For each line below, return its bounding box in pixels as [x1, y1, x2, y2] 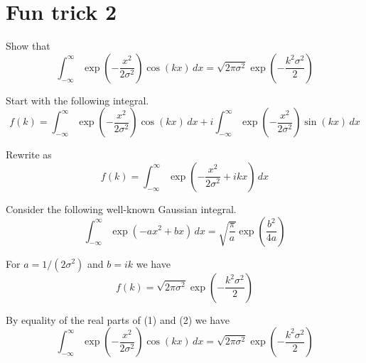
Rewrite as [6, 147, 52, 162]
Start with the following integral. [6, 92, 149, 107]
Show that [6, 38, 50, 53]
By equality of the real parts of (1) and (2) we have [6, 312, 230, 327]
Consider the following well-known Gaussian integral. [6, 201, 237, 216]
